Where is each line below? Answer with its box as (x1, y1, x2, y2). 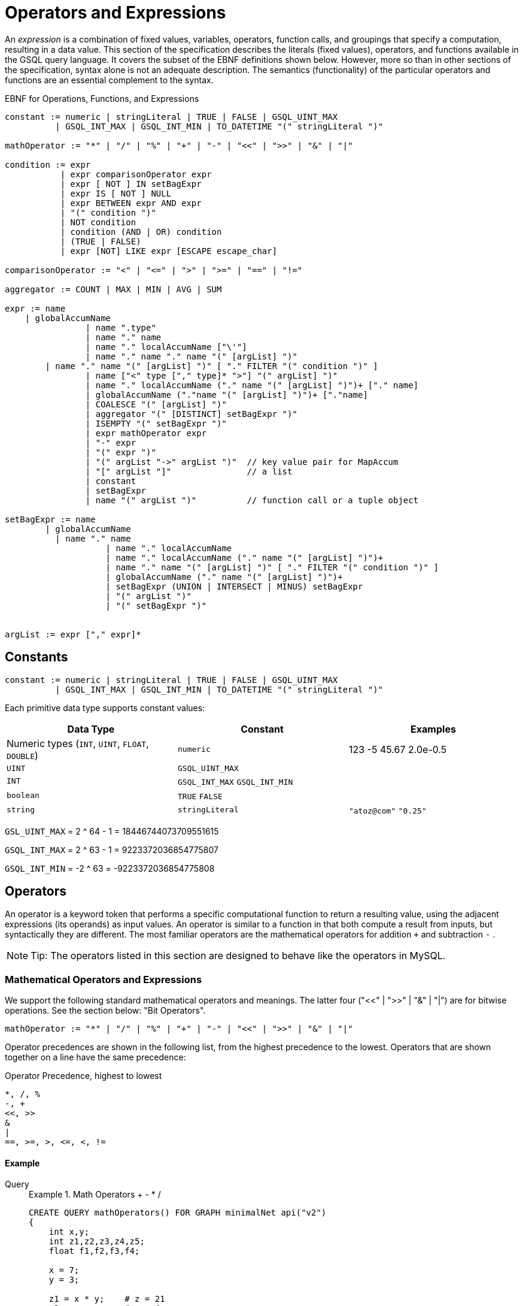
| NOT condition (60, 217, 136, 227)
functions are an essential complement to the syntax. (5, 74, 214, 85)
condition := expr (5, 159, 91, 170)
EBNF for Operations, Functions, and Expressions (5, 93, 199, 104)
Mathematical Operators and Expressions (5, 973, 202, 985)
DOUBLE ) (7, 749, 38, 761)
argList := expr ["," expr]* (5, 629, 141, 639)
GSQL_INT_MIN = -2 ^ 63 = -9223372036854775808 (5, 863, 215, 873)
